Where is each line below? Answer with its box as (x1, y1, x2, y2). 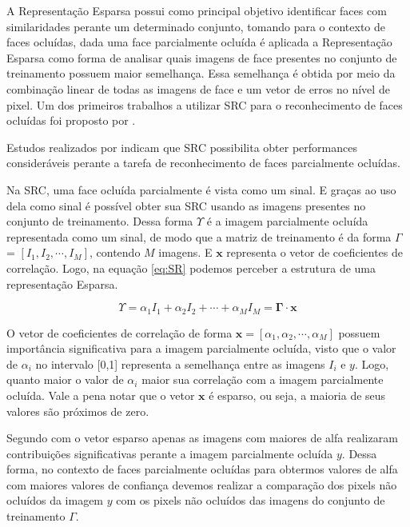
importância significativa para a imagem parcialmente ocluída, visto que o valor (6, 340, 396, 357)
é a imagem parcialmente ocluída (206, 213, 368, 230)
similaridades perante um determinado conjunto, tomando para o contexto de (6, 18, 385, 34)
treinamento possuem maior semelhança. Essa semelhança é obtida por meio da (6, 65, 396, 82)
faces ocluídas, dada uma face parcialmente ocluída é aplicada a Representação (6, 34, 392, 50)
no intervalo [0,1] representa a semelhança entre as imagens (35, 355, 325, 372)
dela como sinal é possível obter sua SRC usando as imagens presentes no (6, 197, 366, 214)
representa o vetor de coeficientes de (226, 244, 404, 261)
